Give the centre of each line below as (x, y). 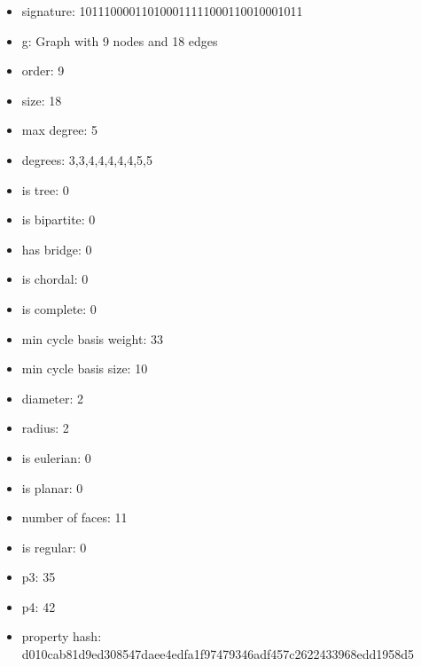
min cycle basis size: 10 (85, 368)
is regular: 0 (54, 547)
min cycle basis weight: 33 (92, 338)
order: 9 (43, 71)
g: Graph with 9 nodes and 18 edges (120, 40)
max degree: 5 (59, 130)
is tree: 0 (45, 189)
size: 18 (42, 100)
